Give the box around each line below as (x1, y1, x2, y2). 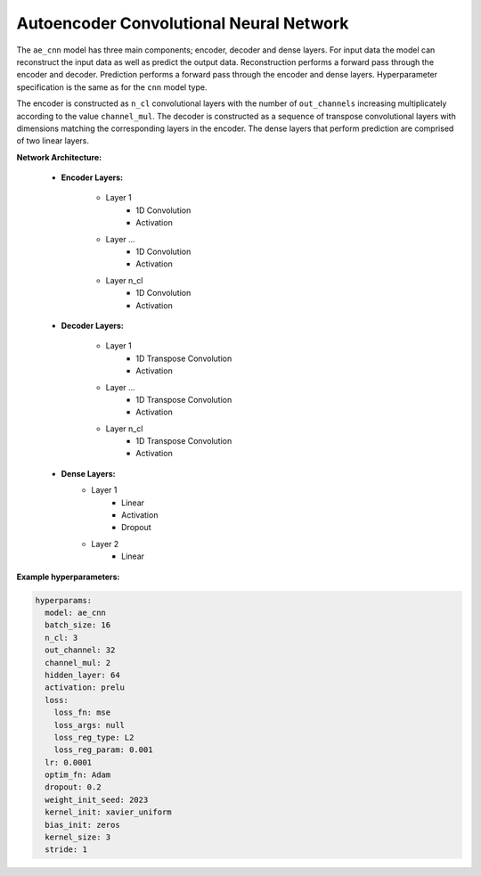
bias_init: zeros (45, 820, 120, 830)
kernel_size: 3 (45, 832, 111, 842)
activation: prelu (45, 683, 125, 692)
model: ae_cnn (45, 607, 107, 618)
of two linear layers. (16, 135, 89, 146)
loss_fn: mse (53, 708, 111, 717)
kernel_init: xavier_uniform (45, 807, 173, 817)
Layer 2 (91, 538, 119, 549)
